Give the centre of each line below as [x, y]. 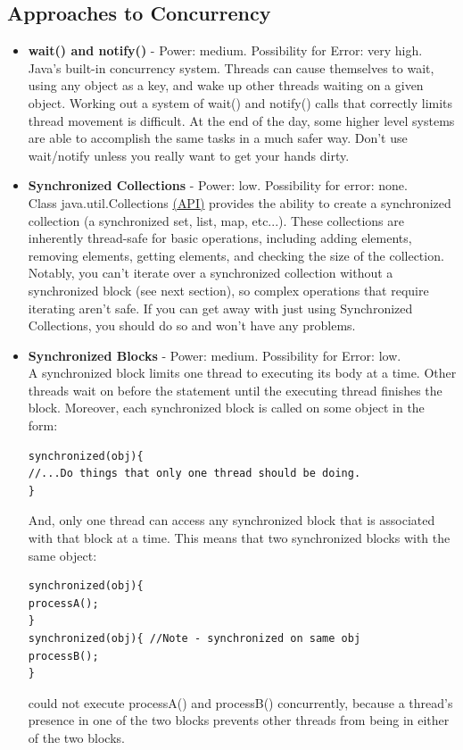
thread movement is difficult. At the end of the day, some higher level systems [241, 120]
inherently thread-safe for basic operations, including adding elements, [220, 238]
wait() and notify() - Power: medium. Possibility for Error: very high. [225, 50]
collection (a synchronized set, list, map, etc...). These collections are [216, 220]
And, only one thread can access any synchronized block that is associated [231, 520]
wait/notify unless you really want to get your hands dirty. [189, 155]
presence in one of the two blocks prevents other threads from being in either [239, 720]
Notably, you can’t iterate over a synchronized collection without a [211, 273]
